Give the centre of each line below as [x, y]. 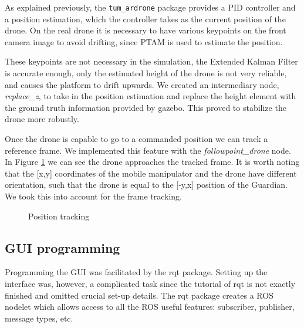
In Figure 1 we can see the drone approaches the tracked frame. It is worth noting [152, 162]
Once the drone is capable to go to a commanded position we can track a [136, 138]
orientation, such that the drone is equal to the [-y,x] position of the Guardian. [146, 185]
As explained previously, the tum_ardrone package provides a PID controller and [150, 7]
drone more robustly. [42, 119]
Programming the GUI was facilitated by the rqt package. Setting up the [136, 272]
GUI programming [63, 247]
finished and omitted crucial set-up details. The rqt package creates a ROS [139, 295]
